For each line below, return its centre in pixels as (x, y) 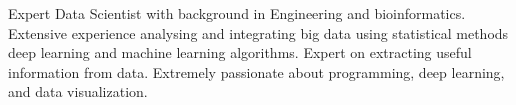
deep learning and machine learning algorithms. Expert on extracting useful (240, 52)
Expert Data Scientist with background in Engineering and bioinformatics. (237, 13)
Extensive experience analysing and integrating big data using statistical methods (258, 32)
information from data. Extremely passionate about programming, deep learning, (256, 71)
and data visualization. (78, 91)
